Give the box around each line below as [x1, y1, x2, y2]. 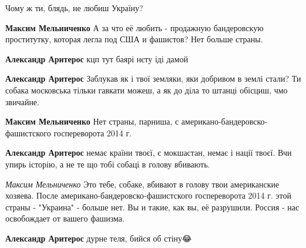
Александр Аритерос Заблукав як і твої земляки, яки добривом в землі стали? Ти [5, 72, 301, 85]
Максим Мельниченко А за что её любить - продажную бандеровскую [5, 21, 264, 33]
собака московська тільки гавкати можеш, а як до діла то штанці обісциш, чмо [5, 83, 288, 96]
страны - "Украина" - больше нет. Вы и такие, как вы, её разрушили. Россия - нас [5, 200, 300, 213]
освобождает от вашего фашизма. [5, 212, 125, 224]
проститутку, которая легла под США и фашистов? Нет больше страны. [5, 33, 263, 45]
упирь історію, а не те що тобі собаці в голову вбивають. [5, 157, 210, 170]
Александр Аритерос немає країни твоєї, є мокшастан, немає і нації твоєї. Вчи [5, 146, 292, 159]
